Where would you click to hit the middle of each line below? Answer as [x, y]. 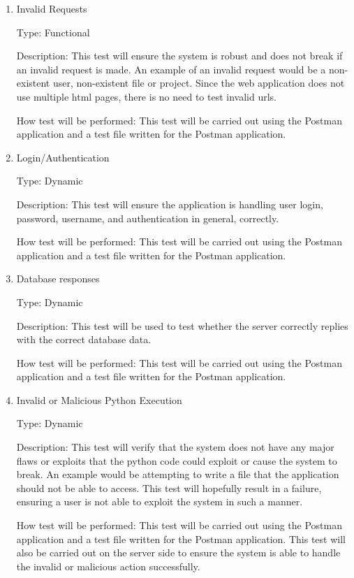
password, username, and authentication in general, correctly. [148, 218]
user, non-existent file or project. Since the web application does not [199, 83]
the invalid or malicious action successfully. [108, 566]
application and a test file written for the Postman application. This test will [181, 539]
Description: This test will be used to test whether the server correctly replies [182, 325]
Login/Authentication [63, 157]
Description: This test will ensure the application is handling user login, [170, 204]
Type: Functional [53, 32]
